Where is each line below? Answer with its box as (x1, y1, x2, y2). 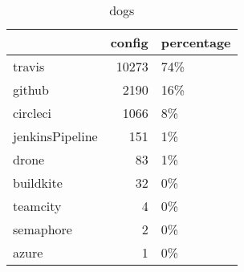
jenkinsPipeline (13, 127, 98, 145)
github (13, 80, 49, 99)
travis (13, 57, 45, 75)
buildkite (13, 173, 63, 192)
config (110, 33, 148, 51)
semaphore (13, 220, 72, 238)
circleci (13, 104, 52, 122)
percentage (161, 33, 231, 51)
